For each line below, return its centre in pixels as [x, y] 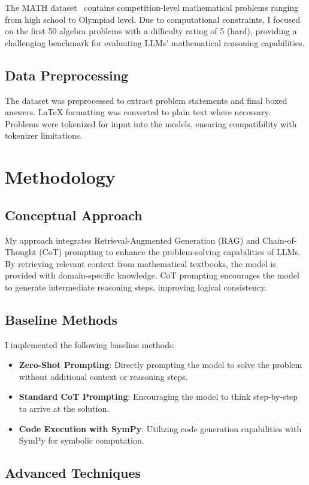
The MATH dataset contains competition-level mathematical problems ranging [152, 7]
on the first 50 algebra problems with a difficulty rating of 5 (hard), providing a [151, 31]
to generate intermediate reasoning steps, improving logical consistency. [136, 287]
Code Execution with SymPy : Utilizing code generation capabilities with [160, 428]
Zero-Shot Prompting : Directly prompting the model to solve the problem [160, 365]
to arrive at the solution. [64, 408]
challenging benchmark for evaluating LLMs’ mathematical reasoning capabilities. [155, 42]
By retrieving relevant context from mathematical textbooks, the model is [140, 263]
